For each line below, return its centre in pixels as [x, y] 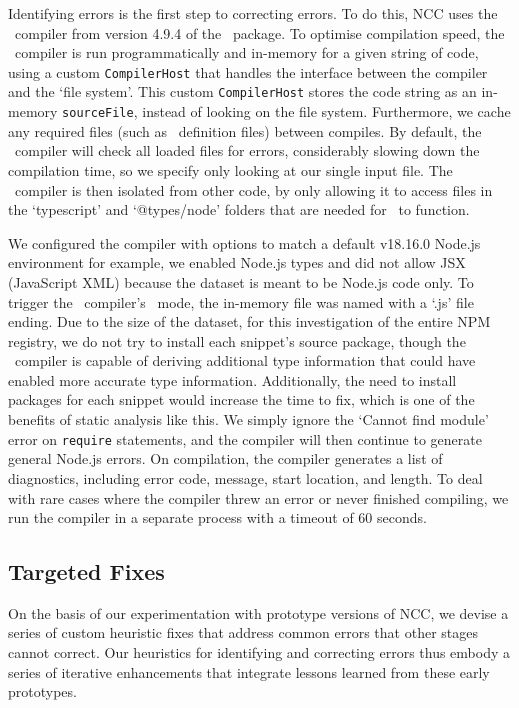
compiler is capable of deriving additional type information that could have [245, 360]
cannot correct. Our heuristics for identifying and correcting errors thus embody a [259, 652]
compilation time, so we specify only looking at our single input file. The [230, 169]
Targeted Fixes [86, 571]
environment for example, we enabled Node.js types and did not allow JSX [237, 262]
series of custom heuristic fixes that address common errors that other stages [243, 632]
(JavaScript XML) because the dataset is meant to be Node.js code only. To [241, 281]
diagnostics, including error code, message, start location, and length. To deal [245, 477]
